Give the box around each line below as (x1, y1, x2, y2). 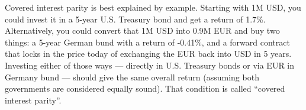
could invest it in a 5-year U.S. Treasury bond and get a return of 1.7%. (5, 12, 266, 25)
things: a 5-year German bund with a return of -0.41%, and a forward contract (5, 35, 290, 48)
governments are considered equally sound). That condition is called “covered (5, 82, 285, 95)
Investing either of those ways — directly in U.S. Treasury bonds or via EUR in (5, 59, 295, 71)
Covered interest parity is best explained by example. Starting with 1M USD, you (5, 1, 301, 13)
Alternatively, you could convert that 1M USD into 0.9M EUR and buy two (5, 24, 280, 37)
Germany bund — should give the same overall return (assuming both (5, 70, 259, 83)
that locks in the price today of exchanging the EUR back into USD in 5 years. (5, 47, 292, 60)
